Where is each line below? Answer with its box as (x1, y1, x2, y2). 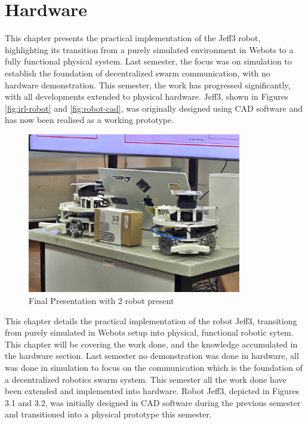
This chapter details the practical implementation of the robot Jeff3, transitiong (5, 314, 297, 327)
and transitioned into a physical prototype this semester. (5, 408, 212, 420)
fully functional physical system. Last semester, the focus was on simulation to (5, 55, 292, 67)
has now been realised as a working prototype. (5, 113, 174, 126)
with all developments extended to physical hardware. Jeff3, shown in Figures (5, 90, 288, 103)
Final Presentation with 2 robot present (29, 294, 174, 307)
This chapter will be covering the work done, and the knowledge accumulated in (5, 337, 298, 350)
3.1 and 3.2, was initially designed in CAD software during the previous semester (5, 396, 301, 408)
